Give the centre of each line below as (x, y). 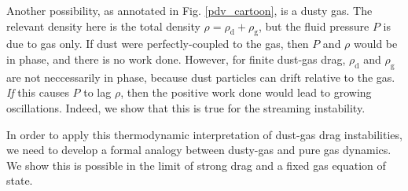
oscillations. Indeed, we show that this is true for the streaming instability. (186, 107)
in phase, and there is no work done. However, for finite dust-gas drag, (176, 59)
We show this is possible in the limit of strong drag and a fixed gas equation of (196, 165)
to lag (97, 92)
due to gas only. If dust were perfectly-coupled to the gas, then (158, 44)
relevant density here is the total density (103, 26)
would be (376, 44)
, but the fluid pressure (314, 26)
